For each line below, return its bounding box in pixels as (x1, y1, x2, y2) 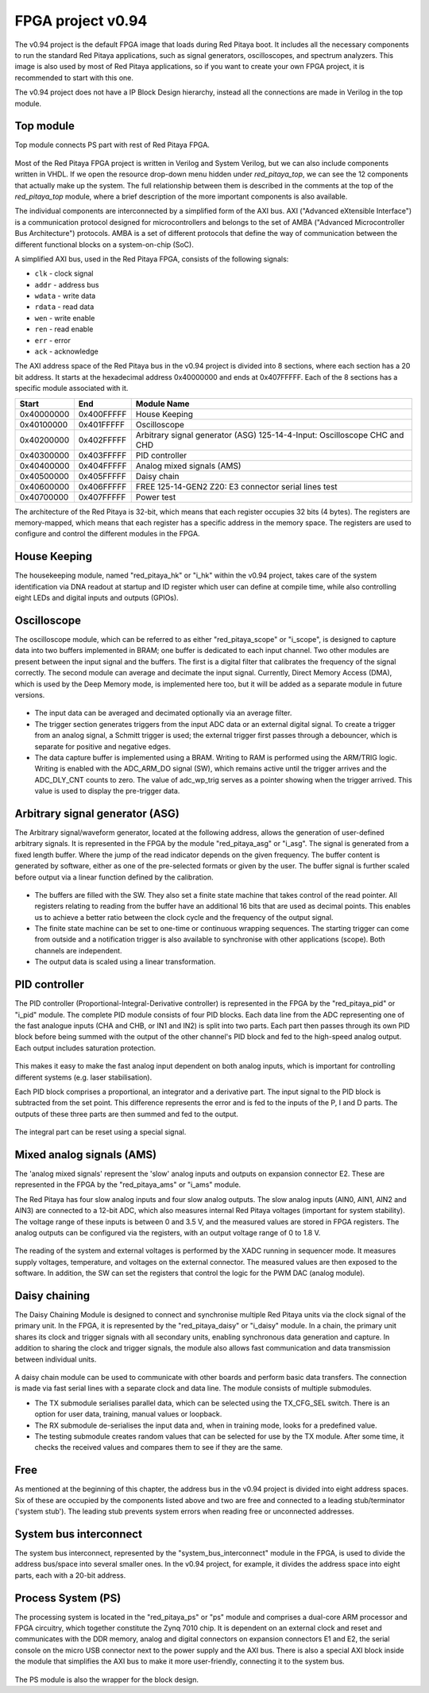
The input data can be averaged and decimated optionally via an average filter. (34, 708, 292, 718)
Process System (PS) (14, 1591, 122, 1605)
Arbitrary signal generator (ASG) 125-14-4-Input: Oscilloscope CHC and (135, 429, 404, 440)
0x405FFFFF (78, 470, 127, 481)
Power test (135, 491, 176, 502)
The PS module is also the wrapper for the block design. (14, 1675, 199, 1684)
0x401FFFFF (78, 419, 126, 430)
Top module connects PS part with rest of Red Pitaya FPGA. (14, 140, 211, 150)
